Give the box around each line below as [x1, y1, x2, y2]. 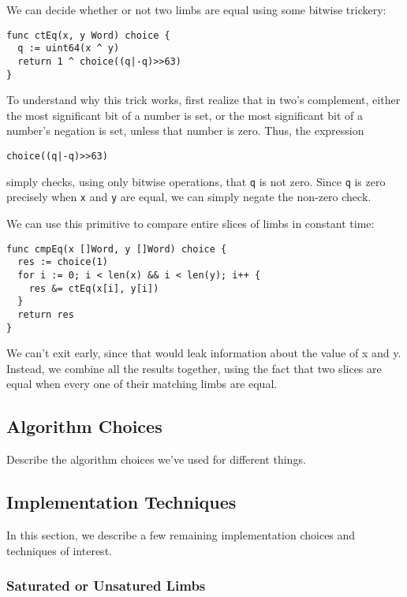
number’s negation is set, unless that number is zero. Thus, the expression [6, 122, 364, 139]
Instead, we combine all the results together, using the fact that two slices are [6, 360, 382, 376]
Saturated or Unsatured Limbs [6, 576, 206, 595]
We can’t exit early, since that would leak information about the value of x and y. [6, 345, 401, 361]
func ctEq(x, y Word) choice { [6, 29, 170, 41]
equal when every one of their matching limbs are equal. [6, 375, 278, 392]
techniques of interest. [6, 542, 112, 558]
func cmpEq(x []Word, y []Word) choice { [6, 243, 227, 255]
